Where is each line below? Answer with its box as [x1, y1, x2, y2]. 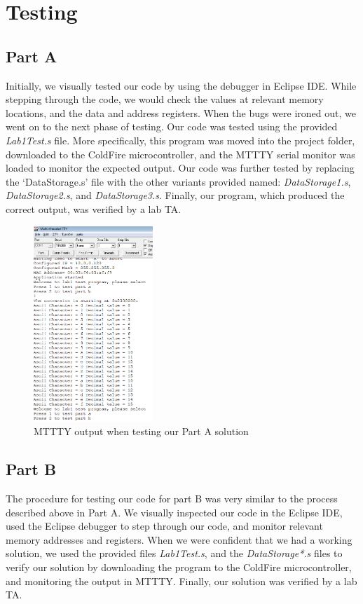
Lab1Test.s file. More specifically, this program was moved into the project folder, [6, 132, 355, 147]
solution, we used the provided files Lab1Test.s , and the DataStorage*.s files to [6, 546, 343, 561]
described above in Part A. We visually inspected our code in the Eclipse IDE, [6, 505, 343, 519]
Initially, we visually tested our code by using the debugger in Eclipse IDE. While [6, 78, 357, 92]
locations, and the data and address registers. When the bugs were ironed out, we [6, 105, 356, 120]
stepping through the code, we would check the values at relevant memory [6, 92, 324, 107]
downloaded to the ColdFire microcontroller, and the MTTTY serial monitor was [6, 146, 355, 161]
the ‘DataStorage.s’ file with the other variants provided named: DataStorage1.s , [6, 174, 351, 188]
